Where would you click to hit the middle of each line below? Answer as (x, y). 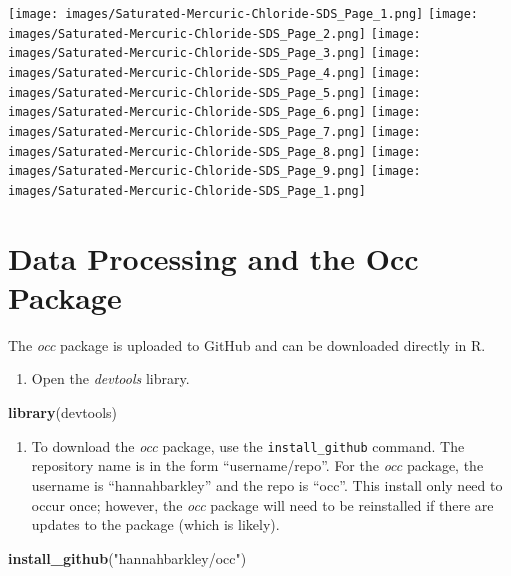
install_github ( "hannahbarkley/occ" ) (127, 557)
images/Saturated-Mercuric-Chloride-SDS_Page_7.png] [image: (214, 131)
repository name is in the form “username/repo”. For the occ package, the (257, 465)
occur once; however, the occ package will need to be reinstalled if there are (262, 504)
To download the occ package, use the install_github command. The (248, 445)
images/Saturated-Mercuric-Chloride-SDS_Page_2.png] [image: (214, 33)
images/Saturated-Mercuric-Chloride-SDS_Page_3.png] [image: (214, 53)
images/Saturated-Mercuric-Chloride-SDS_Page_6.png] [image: (214, 112)
